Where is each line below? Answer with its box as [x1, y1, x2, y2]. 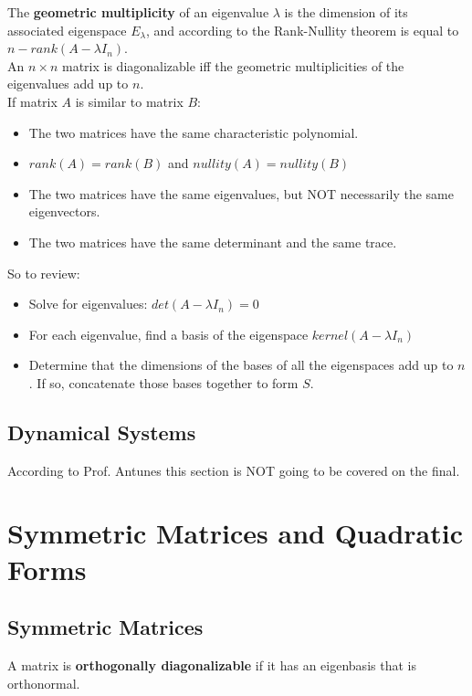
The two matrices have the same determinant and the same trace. [28, 232, 397, 251]
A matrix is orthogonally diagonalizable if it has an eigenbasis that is [7, 656, 416, 675]
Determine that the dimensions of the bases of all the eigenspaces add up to [28, 355, 454, 374]
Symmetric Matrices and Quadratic [7, 514, 463, 552]
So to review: [7, 263, 80, 282]
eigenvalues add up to [7, 74, 129, 93]
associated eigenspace [7, 20, 127, 39]
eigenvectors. [28, 202, 100, 221]
